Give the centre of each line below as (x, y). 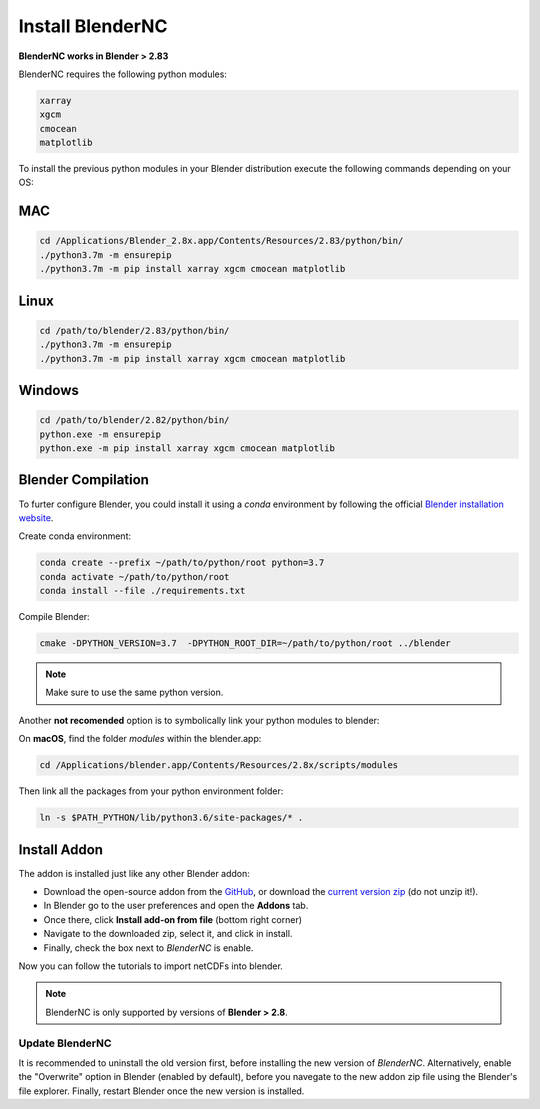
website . (36, 517)
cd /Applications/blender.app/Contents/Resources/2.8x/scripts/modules (219, 765)
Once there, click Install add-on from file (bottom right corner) (173, 919)
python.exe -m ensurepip (100, 434)
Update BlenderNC (65, 1043)
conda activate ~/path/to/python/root (134, 576)
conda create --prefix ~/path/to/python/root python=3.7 (182, 563)
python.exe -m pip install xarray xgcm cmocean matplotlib (187, 448)
